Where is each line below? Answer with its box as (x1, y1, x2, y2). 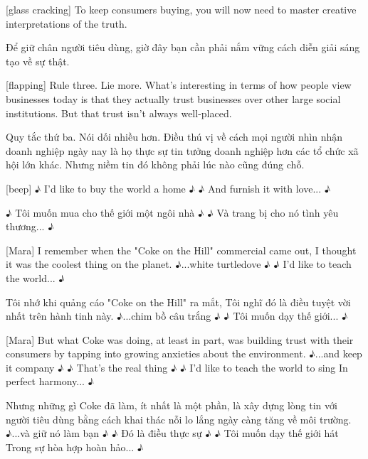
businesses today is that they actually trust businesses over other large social (6, 91, 341, 106)
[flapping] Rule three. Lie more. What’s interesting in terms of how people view (6, 77, 352, 92)
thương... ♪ (6, 219, 54, 234)
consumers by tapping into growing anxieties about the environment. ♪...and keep (6, 346, 362, 361)
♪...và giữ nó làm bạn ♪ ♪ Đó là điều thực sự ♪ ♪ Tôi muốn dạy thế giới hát (6, 426, 339, 441)
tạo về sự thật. (6, 53, 70, 68)
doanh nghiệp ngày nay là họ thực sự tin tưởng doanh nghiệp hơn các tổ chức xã (6, 143, 359, 158)
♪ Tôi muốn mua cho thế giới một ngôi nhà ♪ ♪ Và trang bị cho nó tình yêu (6, 205, 339, 220)
